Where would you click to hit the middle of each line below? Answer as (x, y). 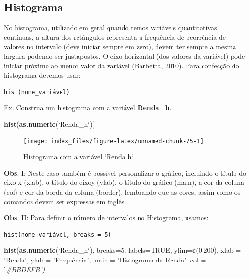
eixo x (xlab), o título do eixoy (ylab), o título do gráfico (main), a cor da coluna (124, 182)
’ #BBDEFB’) (24, 269)
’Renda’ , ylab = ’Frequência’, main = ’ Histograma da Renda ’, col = (105, 260)
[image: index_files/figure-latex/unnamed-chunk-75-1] (114, 141)
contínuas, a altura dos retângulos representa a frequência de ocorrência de (115, 37)
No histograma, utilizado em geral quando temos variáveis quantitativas (110, 27)
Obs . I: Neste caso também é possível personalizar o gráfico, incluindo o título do (125, 172)
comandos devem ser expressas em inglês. (65, 201)
